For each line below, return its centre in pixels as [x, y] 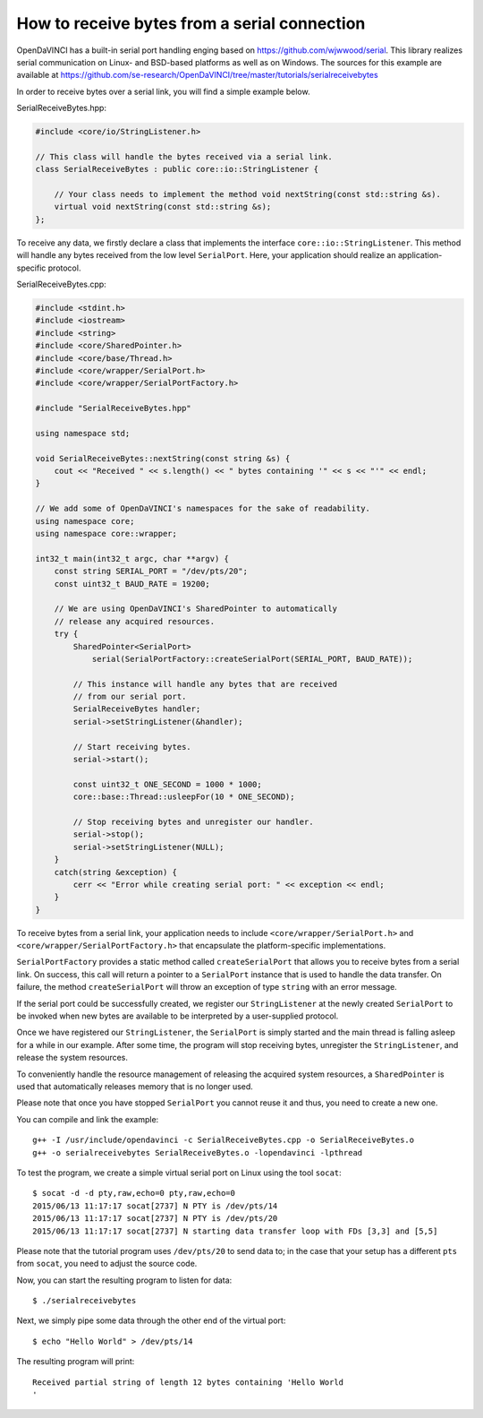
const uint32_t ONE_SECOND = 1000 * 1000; [168, 784]
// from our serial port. [130, 697]
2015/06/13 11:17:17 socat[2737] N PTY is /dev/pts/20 [155, 1219]
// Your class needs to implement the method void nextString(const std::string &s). [248, 194]
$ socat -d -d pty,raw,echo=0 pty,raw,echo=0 [134, 1193]
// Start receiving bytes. [132, 747]
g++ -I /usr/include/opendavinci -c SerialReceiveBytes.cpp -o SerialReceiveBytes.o [224, 1140]
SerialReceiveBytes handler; [137, 709]
